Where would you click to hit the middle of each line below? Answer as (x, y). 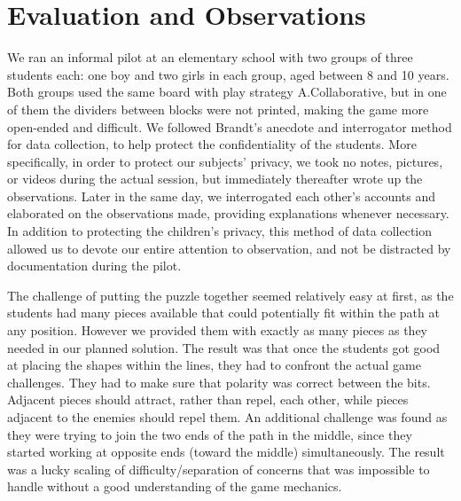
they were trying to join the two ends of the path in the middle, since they (210, 434)
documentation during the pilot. (94, 266)
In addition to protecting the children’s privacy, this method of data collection (220, 231)
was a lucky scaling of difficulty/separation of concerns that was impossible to (219, 469)
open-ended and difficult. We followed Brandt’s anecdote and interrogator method (230, 126)
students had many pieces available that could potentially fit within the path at (223, 313)
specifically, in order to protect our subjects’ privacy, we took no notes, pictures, (225, 161)
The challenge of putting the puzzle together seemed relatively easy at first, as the (230, 295)
